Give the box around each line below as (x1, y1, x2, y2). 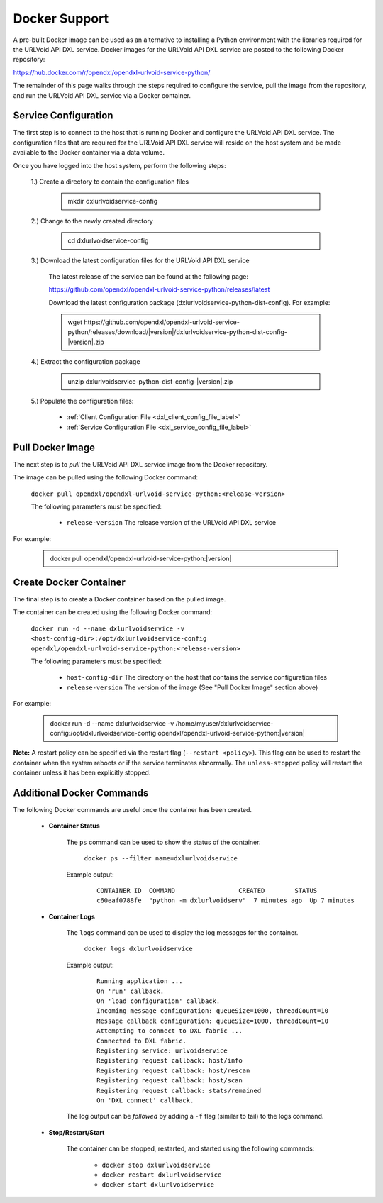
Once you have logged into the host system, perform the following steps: (13, 161, 226, 170)
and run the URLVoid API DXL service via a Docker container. (13, 91, 191, 99)
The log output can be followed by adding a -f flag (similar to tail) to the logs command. (66, 1112, 324, 1121)
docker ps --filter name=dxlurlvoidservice (84, 855, 238, 863)
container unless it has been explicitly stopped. (13, 768, 151, 777)
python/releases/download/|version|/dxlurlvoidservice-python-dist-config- (67, 328, 287, 336)
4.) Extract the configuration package (30, 357, 140, 366)
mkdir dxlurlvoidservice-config (67, 197, 158, 206)
